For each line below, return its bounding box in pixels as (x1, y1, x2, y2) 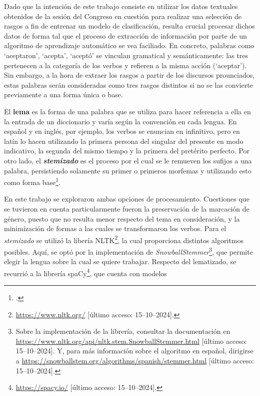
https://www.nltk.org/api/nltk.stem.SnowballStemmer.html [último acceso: (15, 335, 247, 346)
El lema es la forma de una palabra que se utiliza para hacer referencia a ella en (4, 106, 251, 116)
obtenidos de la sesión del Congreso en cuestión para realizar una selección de (4, 11, 242, 21)
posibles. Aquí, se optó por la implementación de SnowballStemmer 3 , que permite (4, 245, 253, 257)
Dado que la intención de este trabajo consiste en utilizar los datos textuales (4, 1, 238, 11)
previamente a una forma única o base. (4, 89, 123, 100)
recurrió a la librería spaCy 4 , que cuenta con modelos (4, 266, 167, 278)
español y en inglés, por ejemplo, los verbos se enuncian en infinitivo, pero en (4, 126, 240, 136)
